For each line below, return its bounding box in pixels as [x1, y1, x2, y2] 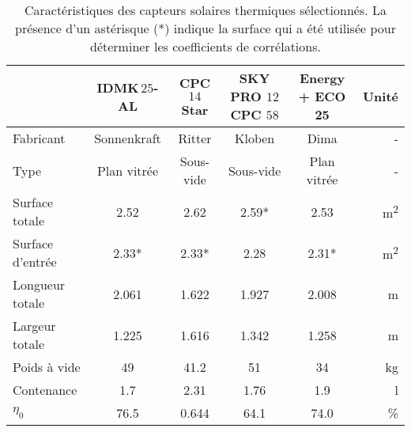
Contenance [13, 381, 77, 399]
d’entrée [13, 252, 57, 271]
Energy [300, 69, 345, 87]
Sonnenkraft [94, 129, 161, 147]
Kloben [235, 129, 275, 147]
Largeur [13, 316, 56, 335]
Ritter [178, 129, 212, 147]
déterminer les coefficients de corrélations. [90, 37, 321, 55]
